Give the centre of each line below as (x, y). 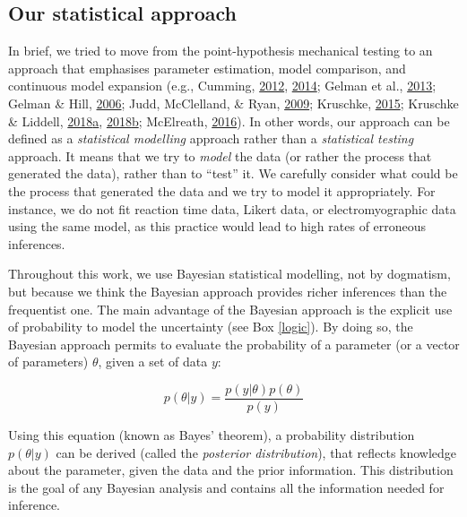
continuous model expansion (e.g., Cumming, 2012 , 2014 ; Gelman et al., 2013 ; (222, 86)
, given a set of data (153, 362)
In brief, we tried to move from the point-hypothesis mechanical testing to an (221, 51)
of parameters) (48, 362)
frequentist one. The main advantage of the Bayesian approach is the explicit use (230, 309)
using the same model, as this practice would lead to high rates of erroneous (217, 226)
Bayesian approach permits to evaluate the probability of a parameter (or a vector (234, 344)
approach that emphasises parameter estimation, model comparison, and (207, 68)
